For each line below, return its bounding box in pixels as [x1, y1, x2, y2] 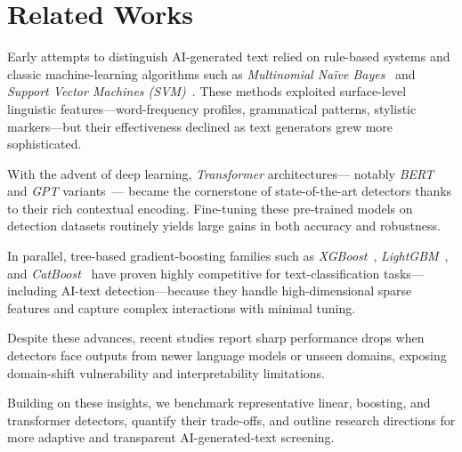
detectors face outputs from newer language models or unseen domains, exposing [7, 346, 447, 365]
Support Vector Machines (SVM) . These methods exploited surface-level [7, 82, 407, 101]
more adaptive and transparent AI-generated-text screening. [7, 428, 335, 447]
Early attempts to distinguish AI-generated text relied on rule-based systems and [7, 47, 450, 66]
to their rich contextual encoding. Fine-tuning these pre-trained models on [7, 198, 413, 217]
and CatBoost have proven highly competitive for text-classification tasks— [7, 263, 424, 282]
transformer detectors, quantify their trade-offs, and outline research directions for [7, 410, 456, 429]
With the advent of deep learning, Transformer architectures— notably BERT [7, 164, 434, 182]
